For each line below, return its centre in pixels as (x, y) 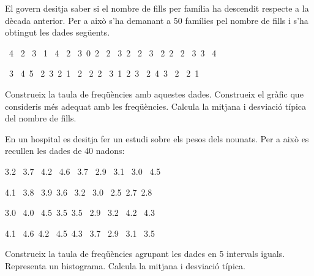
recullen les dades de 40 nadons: (65, 151)
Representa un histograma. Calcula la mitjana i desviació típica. (125, 265)
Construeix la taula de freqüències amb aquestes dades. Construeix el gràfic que (154, 94)
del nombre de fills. (41, 118)
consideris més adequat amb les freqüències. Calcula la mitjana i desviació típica (156, 106)
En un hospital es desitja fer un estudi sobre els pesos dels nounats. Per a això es (157, 138)
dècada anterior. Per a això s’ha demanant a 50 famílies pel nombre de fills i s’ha (157, 20)
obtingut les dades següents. (58, 32)
